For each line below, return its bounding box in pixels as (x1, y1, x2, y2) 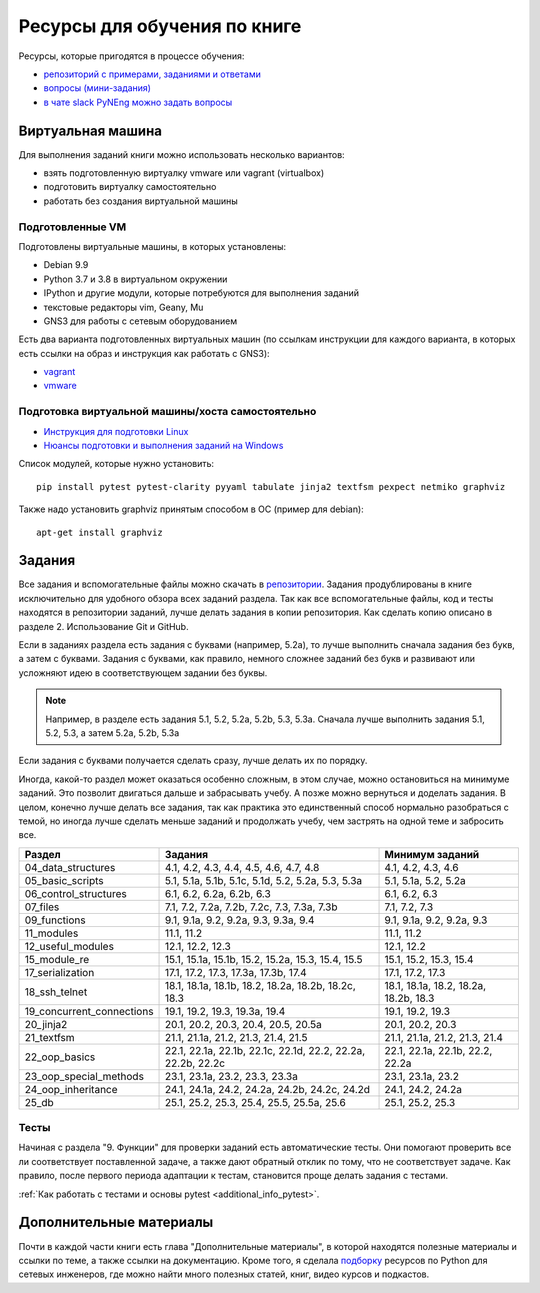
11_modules (24, 926, 79, 940)
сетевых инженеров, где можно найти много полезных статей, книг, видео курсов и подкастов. (18, 1268, 430, 1280)
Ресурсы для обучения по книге (18, 15, 302, 37)
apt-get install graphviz (36, 526, 164, 538)
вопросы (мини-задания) (43, 82, 152, 94)
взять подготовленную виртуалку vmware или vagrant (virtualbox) (43, 167, 325, 179)
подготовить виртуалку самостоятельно (43, 181, 217, 193)
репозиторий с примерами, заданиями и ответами (43, 68, 262, 80)
